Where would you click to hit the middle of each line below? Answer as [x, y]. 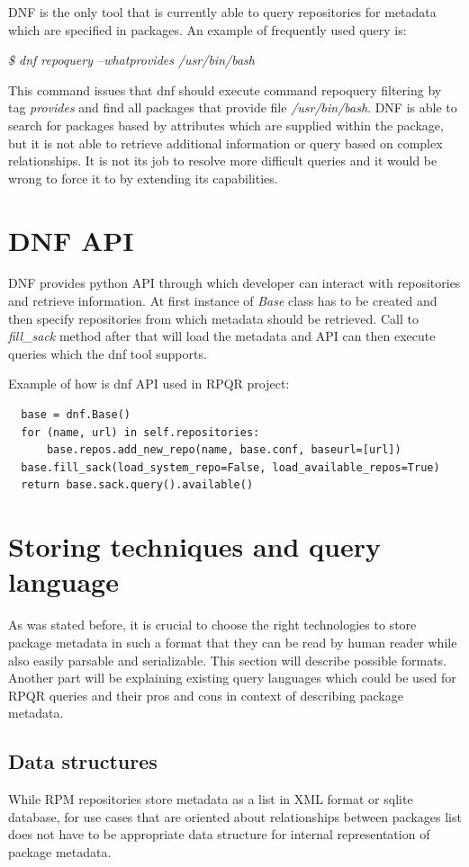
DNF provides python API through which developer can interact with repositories [234, 283]
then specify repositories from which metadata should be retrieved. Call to [213, 318]
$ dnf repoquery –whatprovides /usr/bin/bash [131, 60]
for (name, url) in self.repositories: [140, 432]
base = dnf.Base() [76, 415]
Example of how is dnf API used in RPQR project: [149, 384]
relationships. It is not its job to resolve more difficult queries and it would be [223, 161]
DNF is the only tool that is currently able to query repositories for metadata [222, 12]
